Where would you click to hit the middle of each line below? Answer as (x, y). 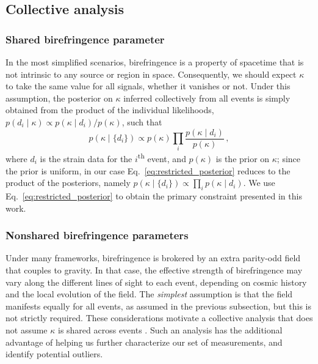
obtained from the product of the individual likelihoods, (110, 110)
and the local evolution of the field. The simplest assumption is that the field (149, 294)
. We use (259, 183)
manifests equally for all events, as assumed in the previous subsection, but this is (159, 306)
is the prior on (243, 159)
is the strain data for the (86, 159)
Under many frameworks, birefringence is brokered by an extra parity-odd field (153, 258)
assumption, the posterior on (59, 98)
